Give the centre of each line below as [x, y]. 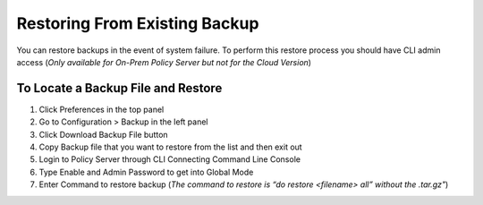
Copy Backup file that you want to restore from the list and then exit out [171, 147]
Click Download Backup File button [104, 134]
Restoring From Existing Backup [138, 23]
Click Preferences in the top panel [102, 109]
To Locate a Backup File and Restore [119, 88]
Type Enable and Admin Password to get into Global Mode [146, 172]
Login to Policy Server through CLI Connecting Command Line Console [170, 159]
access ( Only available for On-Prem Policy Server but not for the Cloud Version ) [164, 62]
